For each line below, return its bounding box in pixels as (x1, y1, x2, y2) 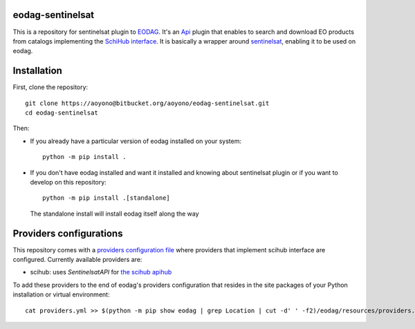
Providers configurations (12, 227, 123, 239)
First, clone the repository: (12, 83, 89, 91)
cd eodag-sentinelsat (25, 109, 98, 117)
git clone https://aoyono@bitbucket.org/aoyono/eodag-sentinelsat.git (25, 99, 270, 107)
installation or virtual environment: (12, 290, 110, 299)
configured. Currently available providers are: (12, 256, 142, 264)
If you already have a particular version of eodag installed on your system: (30, 137, 242, 145)
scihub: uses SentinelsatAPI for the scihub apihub (30, 268, 172, 276)
